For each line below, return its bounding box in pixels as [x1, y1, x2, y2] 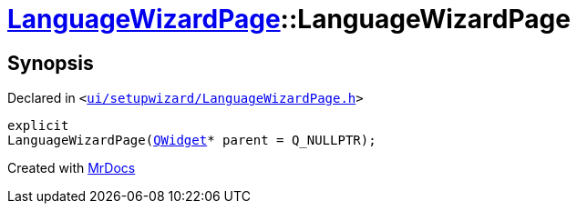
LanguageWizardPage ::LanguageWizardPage [7, 4, 571, 35]
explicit [7, 118, 69, 134]
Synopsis [7, 51, 94, 75]
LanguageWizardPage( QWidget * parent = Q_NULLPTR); [7, 133, 376, 148]
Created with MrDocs [7, 160, 136, 176]
